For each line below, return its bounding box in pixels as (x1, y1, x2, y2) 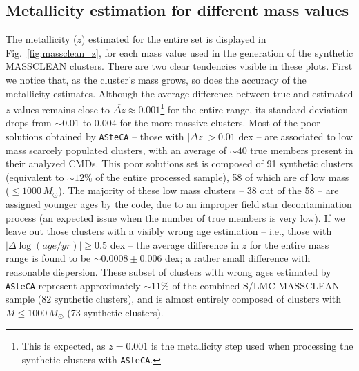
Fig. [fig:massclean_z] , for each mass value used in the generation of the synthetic (6, 45, 353, 59)
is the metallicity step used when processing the (151, 339, 353, 353)
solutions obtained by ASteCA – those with (6, 129, 184, 144)
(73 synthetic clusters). (67, 305, 164, 319)
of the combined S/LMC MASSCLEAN (172, 278, 340, 292)
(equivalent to (6, 169, 64, 184)
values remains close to (13, 102, 110, 116)
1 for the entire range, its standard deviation (160, 100, 349, 116)
